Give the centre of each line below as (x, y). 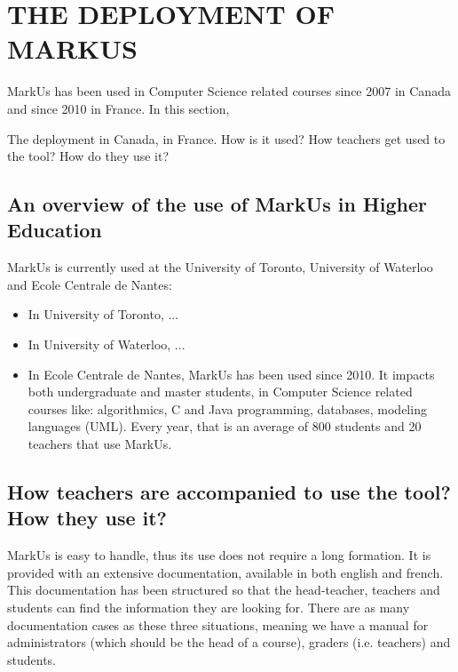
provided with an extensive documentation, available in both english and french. (225, 572)
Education (55, 230)
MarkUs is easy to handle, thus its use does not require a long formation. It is (219, 555)
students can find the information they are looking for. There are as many (209, 607)
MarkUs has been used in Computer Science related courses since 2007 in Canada (229, 91)
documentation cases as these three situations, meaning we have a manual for (218, 624)
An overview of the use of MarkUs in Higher (217, 204)
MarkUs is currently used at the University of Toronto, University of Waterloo (220, 267)
